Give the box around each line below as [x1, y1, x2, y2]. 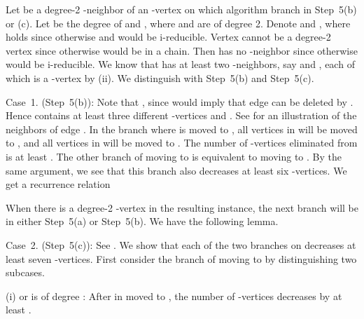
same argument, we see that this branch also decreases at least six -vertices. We [6, 163, 347, 177]
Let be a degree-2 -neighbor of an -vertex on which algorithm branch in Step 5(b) [6, 2, 357, 16]
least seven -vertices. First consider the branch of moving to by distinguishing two [6, 251, 357, 266]
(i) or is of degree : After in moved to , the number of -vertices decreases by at [6, 288, 342, 303]
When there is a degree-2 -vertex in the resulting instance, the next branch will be [6, 200, 359, 215]
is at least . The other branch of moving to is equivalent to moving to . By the [6, 149, 342, 163]
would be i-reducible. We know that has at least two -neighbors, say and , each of [6, 57, 355, 72]
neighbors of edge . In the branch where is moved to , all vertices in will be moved [6, 121, 358, 136]
